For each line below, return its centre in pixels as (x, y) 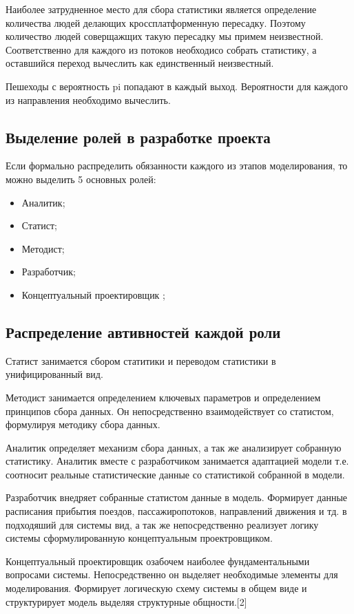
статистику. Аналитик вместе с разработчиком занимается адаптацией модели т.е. (177, 461)
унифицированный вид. (54, 374)
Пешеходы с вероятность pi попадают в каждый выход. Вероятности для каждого (177, 86)
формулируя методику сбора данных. (83, 424)
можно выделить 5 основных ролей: (81, 179)
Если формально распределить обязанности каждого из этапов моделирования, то (177, 166)
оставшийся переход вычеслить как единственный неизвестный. (140, 63)
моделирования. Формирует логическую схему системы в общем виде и (156, 588)
